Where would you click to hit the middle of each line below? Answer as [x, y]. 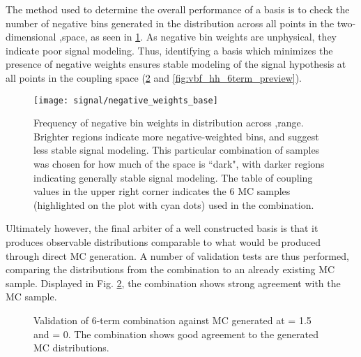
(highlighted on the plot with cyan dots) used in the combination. [174, 204]
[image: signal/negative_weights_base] [126, 100]
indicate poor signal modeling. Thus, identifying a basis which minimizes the [169, 50]
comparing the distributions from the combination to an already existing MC [170, 269]
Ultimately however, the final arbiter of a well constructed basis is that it [162, 228]
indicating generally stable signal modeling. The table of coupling [173, 177]
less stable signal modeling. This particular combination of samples [177, 150]
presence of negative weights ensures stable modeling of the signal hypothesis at [176, 64]
